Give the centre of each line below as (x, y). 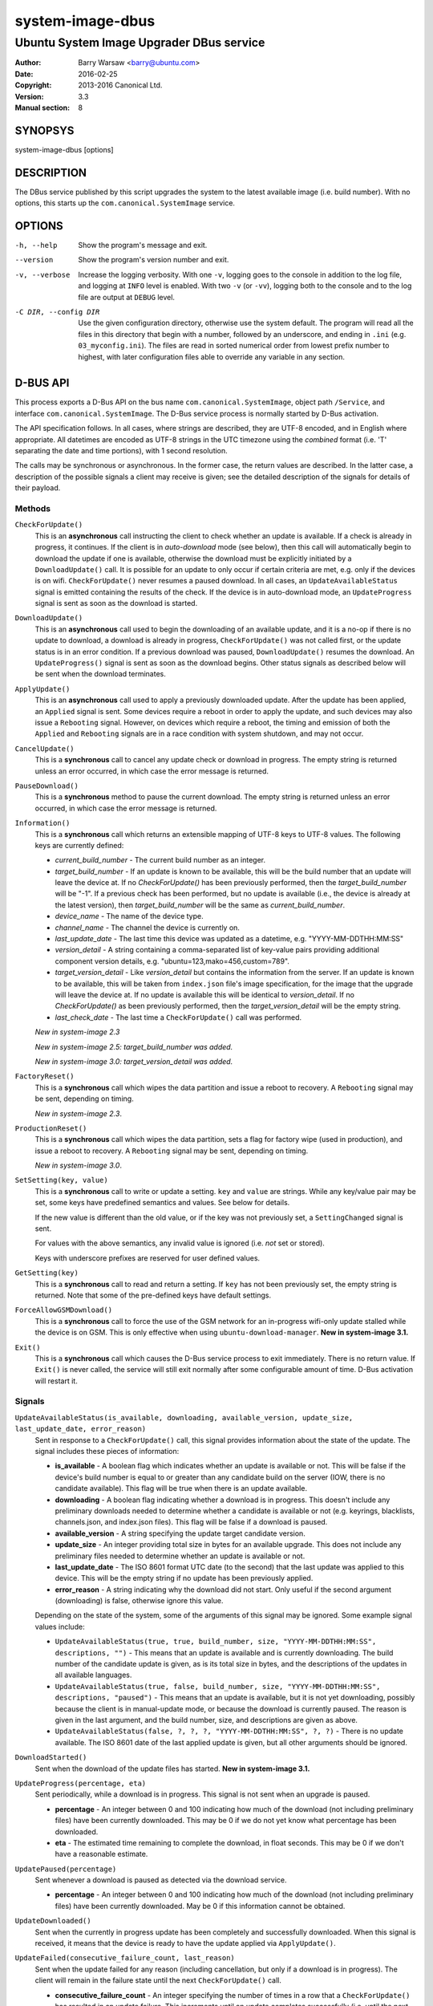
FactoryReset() (45, 1076)
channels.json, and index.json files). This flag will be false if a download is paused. (191, 1522)
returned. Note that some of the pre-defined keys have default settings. (153, 1295)
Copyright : (33, 85)
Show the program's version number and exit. (154, 260)
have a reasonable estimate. (101, 1854)
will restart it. (56, 1381)
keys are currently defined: (79, 845)
